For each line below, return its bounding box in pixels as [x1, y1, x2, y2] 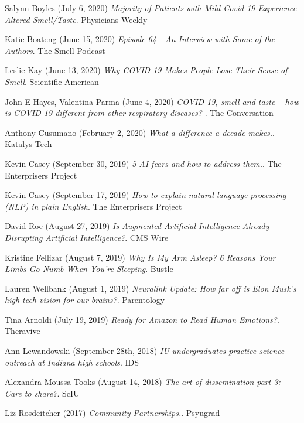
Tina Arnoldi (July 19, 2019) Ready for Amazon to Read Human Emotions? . [5, 313, 279, 325]
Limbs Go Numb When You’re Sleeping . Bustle [5, 262, 173, 275]
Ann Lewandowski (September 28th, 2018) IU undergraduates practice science [5, 344, 285, 357]
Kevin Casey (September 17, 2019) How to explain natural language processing [5, 189, 286, 201]
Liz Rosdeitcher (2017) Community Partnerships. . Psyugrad [5, 407, 220, 419]
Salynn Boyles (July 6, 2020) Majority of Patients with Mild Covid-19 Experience [5, 2, 297, 13]
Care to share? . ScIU [5, 387, 80, 399]
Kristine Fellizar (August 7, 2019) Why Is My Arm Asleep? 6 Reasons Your [5, 251, 276, 263]
